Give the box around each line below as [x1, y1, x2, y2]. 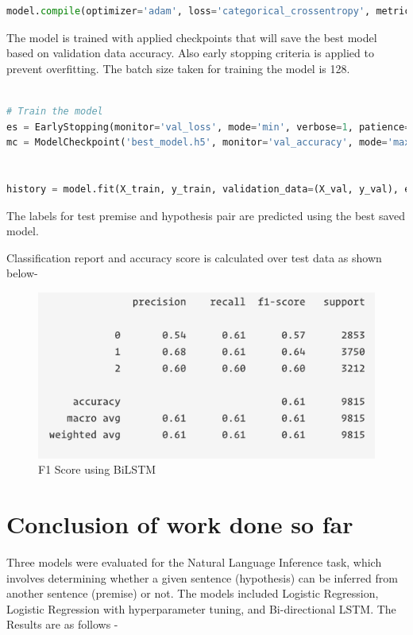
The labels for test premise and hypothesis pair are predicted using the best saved [6, 207, 406, 223]
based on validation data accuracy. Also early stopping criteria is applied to [6, 45, 374, 61]
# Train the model [6, 105, 103, 117]
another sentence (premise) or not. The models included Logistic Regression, [6, 585, 379, 602]
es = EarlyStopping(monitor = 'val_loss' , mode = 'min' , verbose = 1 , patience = [6, 121, 411, 133]
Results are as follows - [6, 616, 118, 633]
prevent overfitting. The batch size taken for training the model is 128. [6, 60, 350, 76]
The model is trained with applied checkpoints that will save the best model [6, 29, 377, 45]
